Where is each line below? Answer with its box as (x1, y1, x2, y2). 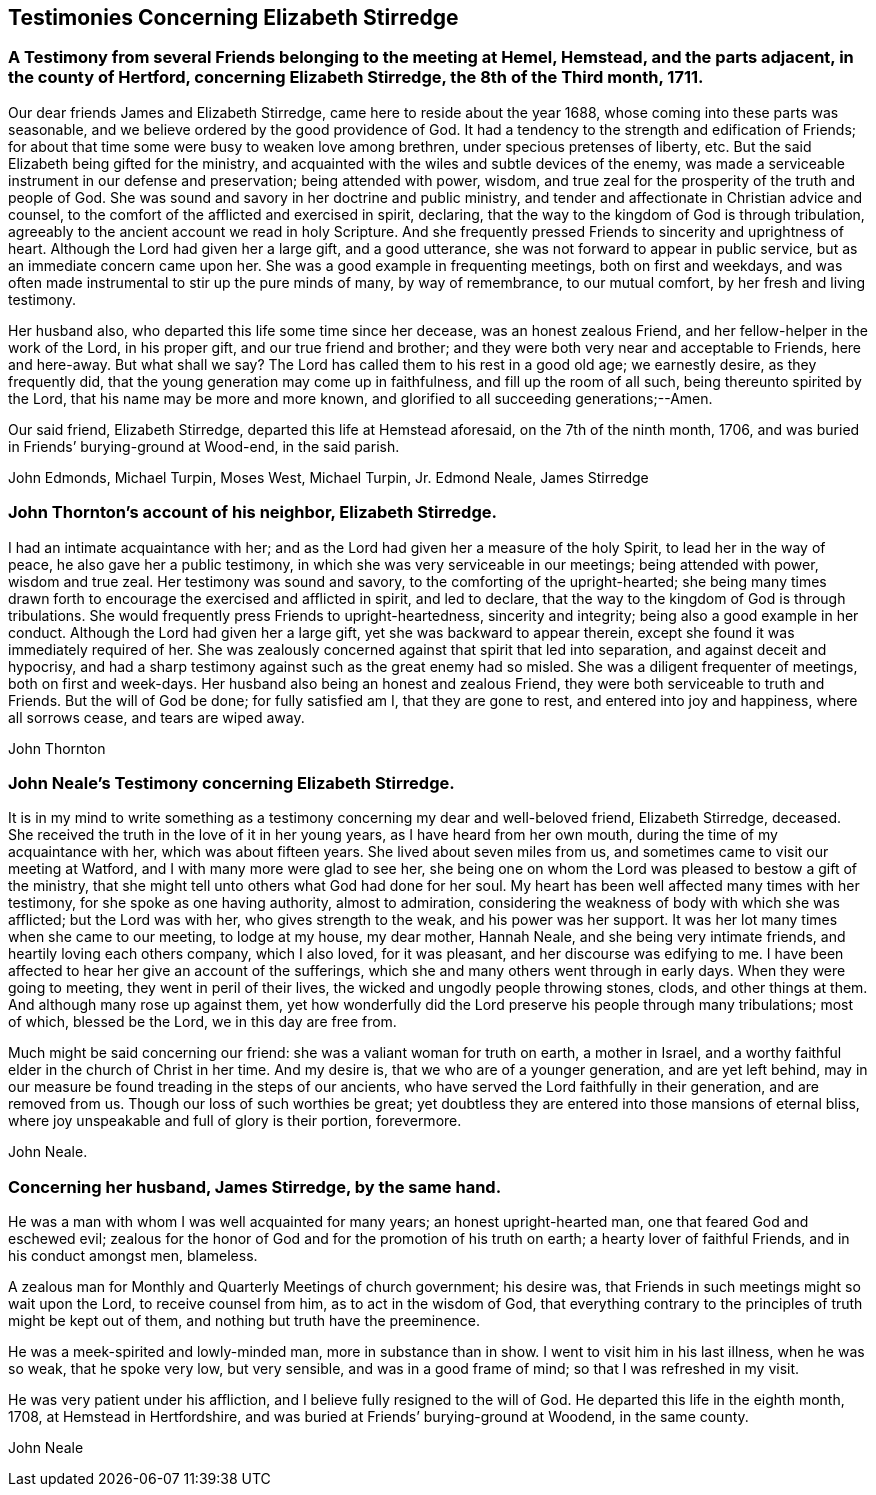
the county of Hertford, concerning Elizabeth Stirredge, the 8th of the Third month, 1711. (8, 67, 704, 88)
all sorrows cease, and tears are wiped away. (8, 708, 305, 726)
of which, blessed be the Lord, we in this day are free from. (8, 1013, 397, 1031)
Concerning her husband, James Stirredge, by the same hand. (8, 1176, 502, 1197)
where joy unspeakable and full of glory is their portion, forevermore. (8, 1112, 462, 1130)
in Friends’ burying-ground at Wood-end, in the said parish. (8, 437, 400, 455)
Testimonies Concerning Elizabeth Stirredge (8, 5, 459, 30)
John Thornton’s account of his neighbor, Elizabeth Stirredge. (8, 502, 497, 523)
